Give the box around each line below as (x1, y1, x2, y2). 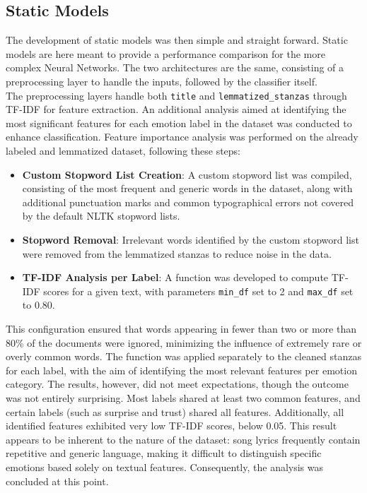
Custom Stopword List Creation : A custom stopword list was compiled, (22, 167, 352, 182)
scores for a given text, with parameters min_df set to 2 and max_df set (43, 283, 354, 298)
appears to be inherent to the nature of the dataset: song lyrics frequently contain (6, 432, 361, 446)
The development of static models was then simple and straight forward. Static (6, 32, 348, 47)
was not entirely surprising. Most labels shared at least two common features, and (6, 390, 361, 405)
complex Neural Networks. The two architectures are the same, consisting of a (6, 60, 344, 75)
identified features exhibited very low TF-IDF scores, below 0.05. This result (6, 418, 337, 433)
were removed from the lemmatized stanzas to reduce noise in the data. (22, 246, 332, 261)
